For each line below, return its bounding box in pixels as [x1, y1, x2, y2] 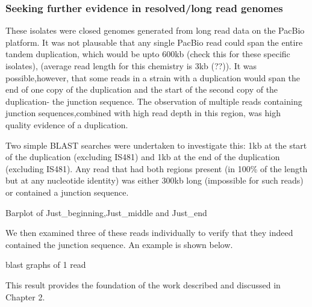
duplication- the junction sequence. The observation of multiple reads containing [5, 95, 302, 107]
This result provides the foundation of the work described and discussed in [5, 278, 281, 291]
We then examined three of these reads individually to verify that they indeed [5, 226, 293, 239]
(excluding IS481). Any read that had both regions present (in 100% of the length [5, 162, 308, 175]
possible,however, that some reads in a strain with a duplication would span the [5, 71, 301, 84]
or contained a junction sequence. [5, 185, 129, 198]
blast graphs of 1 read [5, 258, 86, 271]
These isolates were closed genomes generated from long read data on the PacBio [5, 24, 305, 37]
